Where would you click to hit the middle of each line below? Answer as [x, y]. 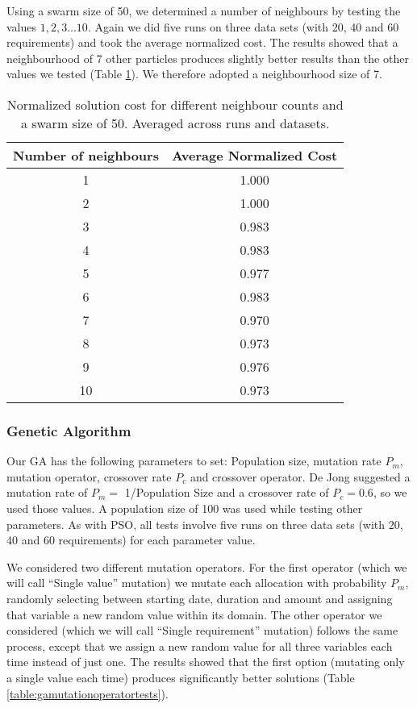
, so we [390, 492]
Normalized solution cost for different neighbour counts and [175, 104]
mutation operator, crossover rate [89, 476]
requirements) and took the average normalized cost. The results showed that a [202, 42]
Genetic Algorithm [69, 430]
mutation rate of [47, 492]
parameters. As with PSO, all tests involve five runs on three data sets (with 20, [205, 524]
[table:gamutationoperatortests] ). [88, 693]
